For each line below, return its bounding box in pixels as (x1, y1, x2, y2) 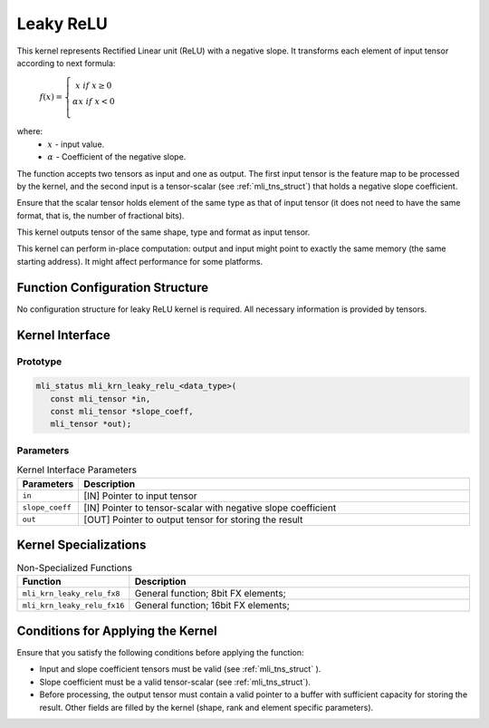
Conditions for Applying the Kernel (16, 623, 217, 638)
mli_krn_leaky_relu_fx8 (22, 588, 120, 598)
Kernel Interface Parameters (16, 463, 138, 476)
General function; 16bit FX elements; (134, 599, 290, 612)
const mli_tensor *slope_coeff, (50, 406, 194, 417)
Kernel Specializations (16, 538, 147, 553)
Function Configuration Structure (16, 279, 208, 295)
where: (16, 126, 43, 137)
